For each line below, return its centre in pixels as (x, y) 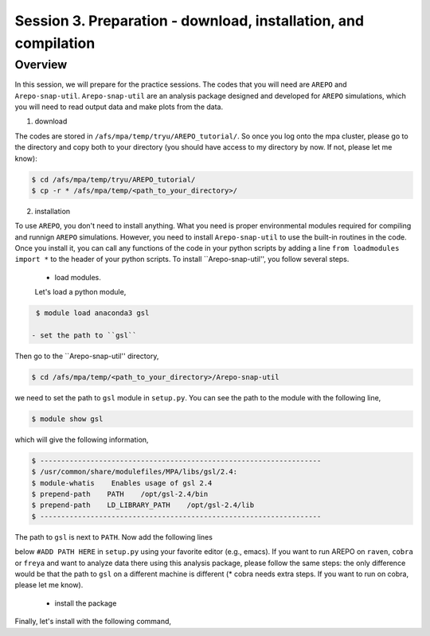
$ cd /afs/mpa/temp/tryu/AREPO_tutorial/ (113, 179)
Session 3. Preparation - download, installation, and (190, 21)
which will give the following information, (82, 439)
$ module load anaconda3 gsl (93, 313)
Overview (41, 64)
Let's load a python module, (80, 292)
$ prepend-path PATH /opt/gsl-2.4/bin (120, 494)
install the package (86, 603)
